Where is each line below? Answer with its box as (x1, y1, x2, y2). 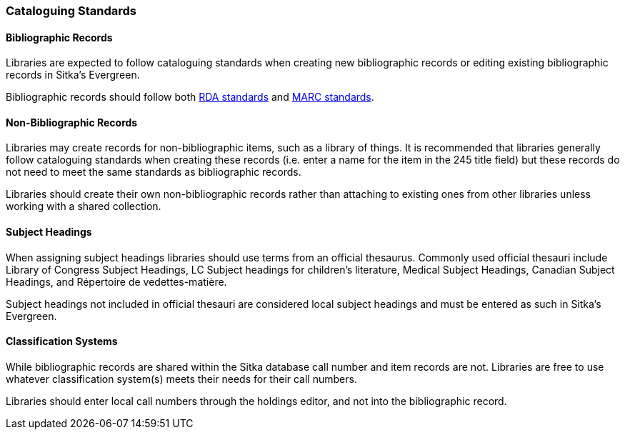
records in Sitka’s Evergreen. (6, 69, 140, 81)
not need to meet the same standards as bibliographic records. (6, 166, 301, 179)
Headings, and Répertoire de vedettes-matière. (6, 275, 227, 288)
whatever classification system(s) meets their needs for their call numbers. (6, 372, 357, 385)
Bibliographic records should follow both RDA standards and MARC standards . (6, 91, 374, 104)
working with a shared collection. (6, 200, 161, 213)
